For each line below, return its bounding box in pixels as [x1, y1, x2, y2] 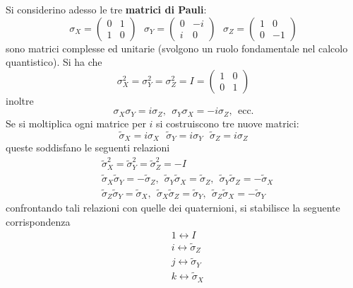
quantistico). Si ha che [6, 54, 102, 69]
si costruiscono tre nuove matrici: [156, 115, 299, 130]
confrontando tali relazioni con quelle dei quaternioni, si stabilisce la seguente [6, 200, 340, 215]
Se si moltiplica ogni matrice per [6, 115, 146, 130]
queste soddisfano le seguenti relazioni [6, 140, 170, 155]
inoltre [6, 93, 34, 108]
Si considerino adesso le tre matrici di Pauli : [6, 2, 207, 16]
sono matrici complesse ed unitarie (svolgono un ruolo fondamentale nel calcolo [6, 40, 348, 55]
